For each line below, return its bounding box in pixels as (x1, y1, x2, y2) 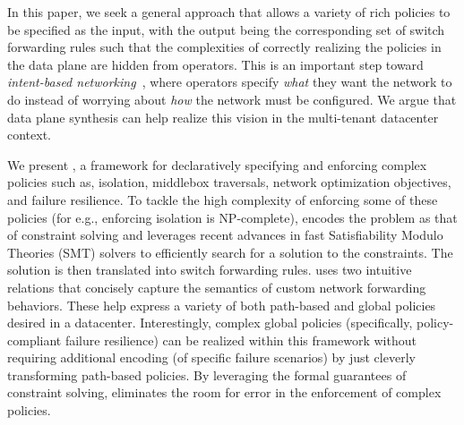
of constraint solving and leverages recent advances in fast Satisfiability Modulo (7, 225, 443, 244)
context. (7, 125, 51, 144)
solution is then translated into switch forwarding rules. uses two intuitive (7, 260, 412, 279)
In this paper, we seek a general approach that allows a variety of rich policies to (7, 3, 451, 21)
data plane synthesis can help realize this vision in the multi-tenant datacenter (7, 107, 439, 126)
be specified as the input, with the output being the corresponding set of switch (7, 20, 445, 38)
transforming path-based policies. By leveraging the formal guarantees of (7, 365, 407, 384)
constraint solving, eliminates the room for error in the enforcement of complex (7, 383, 442, 402)
